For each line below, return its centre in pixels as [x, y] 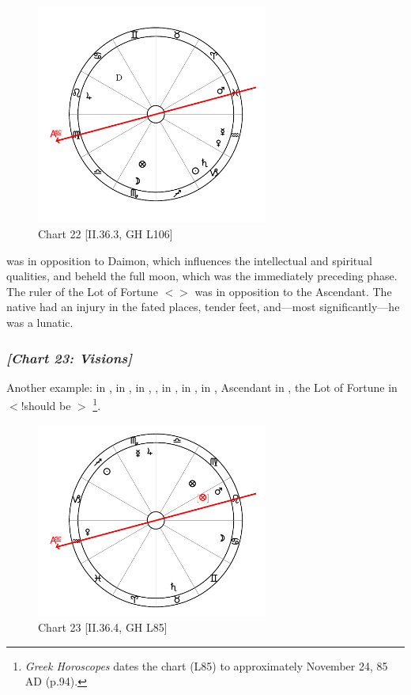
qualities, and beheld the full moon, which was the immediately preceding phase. [202, 276]
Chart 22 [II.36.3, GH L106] [106, 234]
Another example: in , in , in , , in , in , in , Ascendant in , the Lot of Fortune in [202, 387]
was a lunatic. [40, 323]
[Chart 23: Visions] [70, 357]
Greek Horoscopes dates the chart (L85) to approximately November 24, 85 [206, 665]
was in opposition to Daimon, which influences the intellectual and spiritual [189, 260]
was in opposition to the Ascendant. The [293, 291]
